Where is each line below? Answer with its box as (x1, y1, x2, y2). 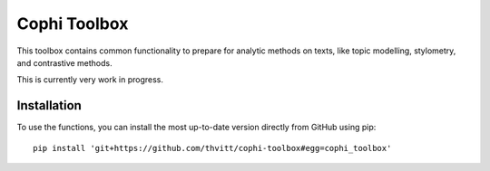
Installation (16, 98, 82, 113)
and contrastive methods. (16, 57, 113, 68)
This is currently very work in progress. (16, 74, 163, 85)
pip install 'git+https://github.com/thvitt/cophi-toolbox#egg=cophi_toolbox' (33, 143, 392, 153)
